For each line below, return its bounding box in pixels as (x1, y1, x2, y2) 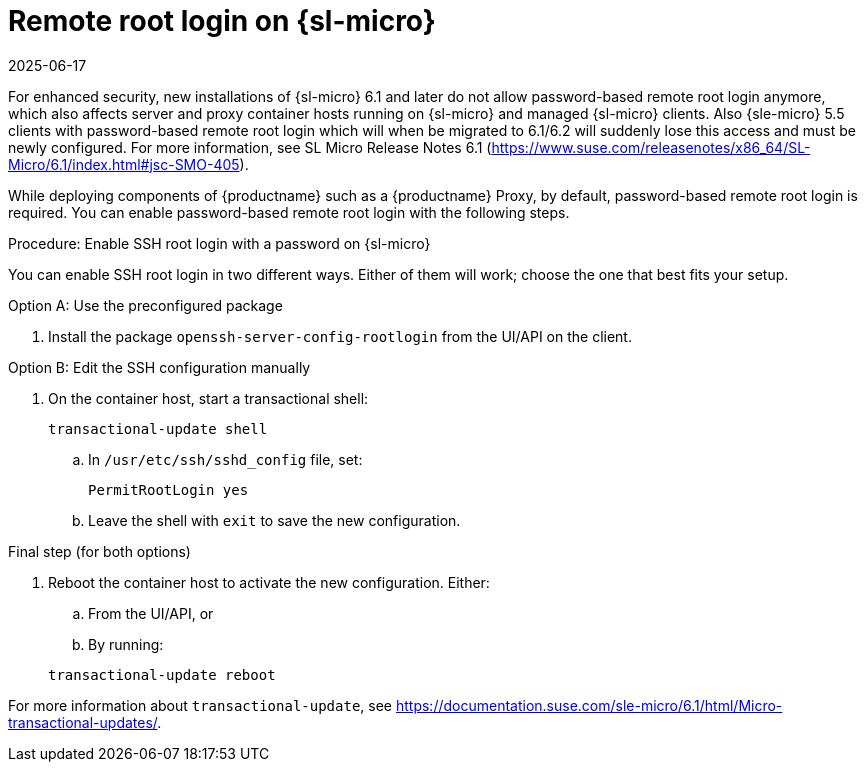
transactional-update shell (48, 420, 268, 437)
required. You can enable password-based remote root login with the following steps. (8, 203, 570, 221)
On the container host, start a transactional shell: (48, 389, 369, 407)
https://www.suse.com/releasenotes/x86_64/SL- (491, 138, 811, 156)
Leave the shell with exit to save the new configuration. (88, 511, 461, 529)
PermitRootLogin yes (88, 481, 249, 498)
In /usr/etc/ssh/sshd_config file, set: (88, 450, 363, 468)
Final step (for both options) (8, 542, 191, 560)
